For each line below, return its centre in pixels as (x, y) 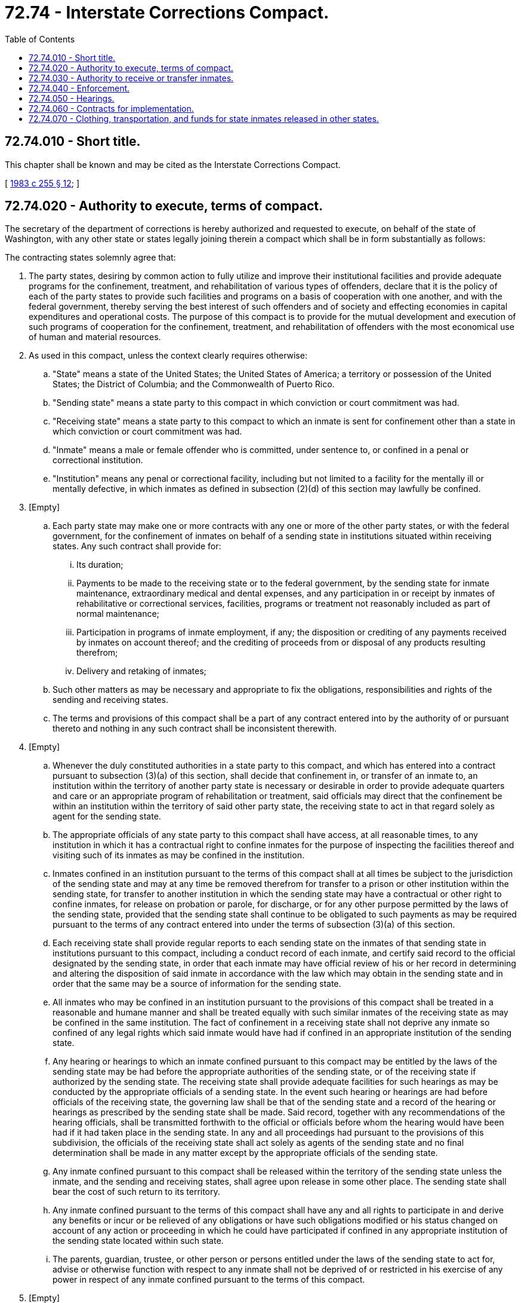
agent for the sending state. (107, 816)
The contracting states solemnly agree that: (90, 258)
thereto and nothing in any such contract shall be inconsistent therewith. (195, 729)
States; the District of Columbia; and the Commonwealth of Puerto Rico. (194, 384)
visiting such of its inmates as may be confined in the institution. (178, 855)
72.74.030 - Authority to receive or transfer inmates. (131, 78)
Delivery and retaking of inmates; (141, 671)
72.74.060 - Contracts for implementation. (111, 108)
